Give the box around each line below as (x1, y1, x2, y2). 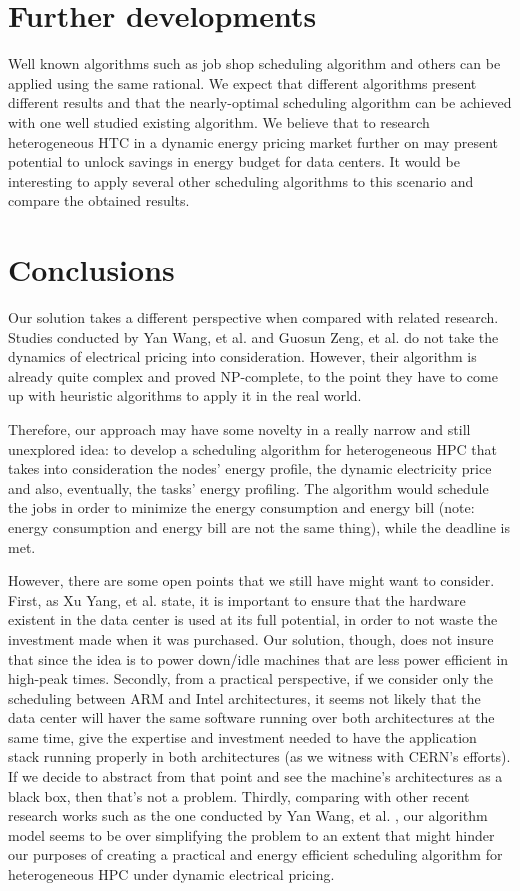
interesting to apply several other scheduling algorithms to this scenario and (8, 170, 474, 191)
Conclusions (8, 249, 175, 290)
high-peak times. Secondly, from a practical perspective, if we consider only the (8, 668, 493, 689)
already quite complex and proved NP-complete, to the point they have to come (8, 365, 498, 386)
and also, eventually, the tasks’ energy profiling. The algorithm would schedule (8, 477, 489, 498)
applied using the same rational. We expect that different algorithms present (8, 72, 477, 93)
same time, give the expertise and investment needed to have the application (8, 726, 477, 747)
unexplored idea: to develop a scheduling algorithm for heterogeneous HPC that (8, 438, 497, 459)
